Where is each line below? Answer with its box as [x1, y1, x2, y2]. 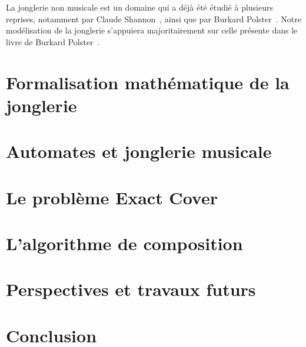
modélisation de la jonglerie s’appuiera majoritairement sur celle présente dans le [6, 24, 298, 36]
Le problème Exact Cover [6, 185, 218, 209]
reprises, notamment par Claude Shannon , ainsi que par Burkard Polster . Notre [6, 12, 301, 25]
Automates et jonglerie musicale [6, 139, 272, 163]
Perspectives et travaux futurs [6, 277, 256, 301]
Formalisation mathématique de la [6, 70, 290, 94]
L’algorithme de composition [6, 231, 243, 255]
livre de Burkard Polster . [6, 35, 100, 48]
